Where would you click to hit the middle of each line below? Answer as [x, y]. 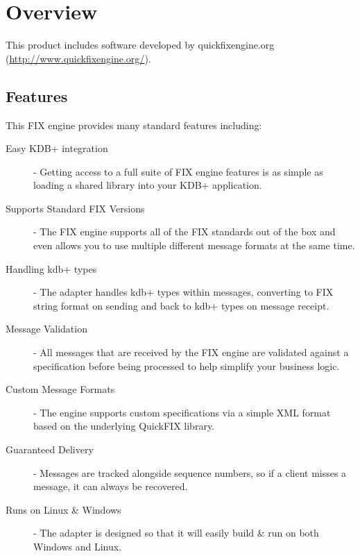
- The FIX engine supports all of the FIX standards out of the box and [185, 231]
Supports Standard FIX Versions [75, 208]
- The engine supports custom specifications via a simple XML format [182, 412]
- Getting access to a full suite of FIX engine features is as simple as [178, 171]
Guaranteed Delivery [50, 449]
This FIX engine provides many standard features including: [134, 125]
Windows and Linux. [78, 546]
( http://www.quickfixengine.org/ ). [78, 58]
